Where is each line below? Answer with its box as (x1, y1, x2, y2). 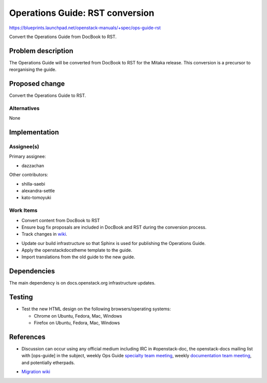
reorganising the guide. (9, 67, 57, 73)
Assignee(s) (9, 144, 40, 150)
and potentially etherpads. (21, 359, 75, 366)
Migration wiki (21, 369, 50, 375)
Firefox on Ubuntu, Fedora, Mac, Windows (34, 320, 120, 326)
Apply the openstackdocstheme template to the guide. (21, 247, 133, 253)
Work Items (9, 207, 38, 214)
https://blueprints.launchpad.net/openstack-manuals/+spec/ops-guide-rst (9, 25, 161, 31)
